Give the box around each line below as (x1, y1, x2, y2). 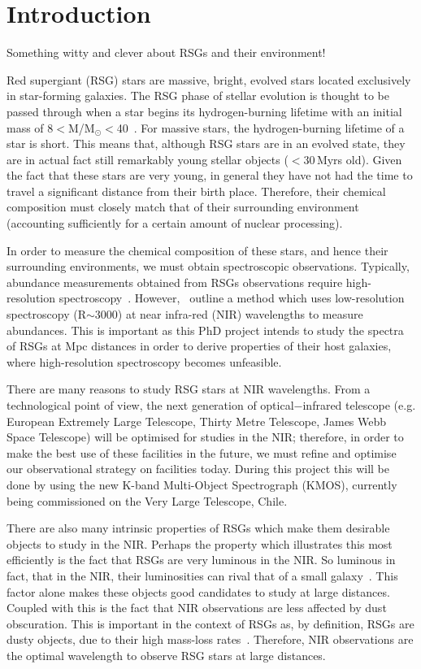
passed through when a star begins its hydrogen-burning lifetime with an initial (7, 102, 402, 119)
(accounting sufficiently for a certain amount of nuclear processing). (7, 215, 343, 232)
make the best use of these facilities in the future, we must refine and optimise (7, 444, 397, 461)
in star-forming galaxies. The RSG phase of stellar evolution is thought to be (7, 87, 389, 104)
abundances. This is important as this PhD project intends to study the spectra (7, 321, 404, 338)
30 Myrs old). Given (303, 150, 402, 167)
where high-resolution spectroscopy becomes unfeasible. (7, 353, 282, 370)
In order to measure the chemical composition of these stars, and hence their (7, 241, 388, 258)
